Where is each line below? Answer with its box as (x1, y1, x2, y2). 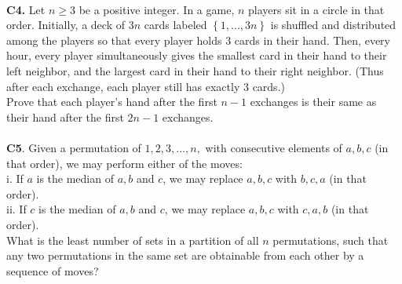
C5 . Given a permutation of (6, 139, 141, 155)
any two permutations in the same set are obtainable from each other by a (6, 247, 364, 264)
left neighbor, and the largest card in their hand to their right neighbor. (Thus (6, 62, 384, 78)
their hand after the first (6, 108, 124, 125)
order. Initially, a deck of (6, 16, 125, 33)
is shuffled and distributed (270, 16, 397, 33)
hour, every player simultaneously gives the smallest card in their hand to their (6, 47, 387, 64)
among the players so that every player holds (6, 31, 222, 48)
